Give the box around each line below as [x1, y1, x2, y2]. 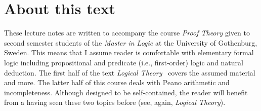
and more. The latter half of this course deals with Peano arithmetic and [4, 77, 230, 88]
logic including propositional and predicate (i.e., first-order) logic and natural [4, 57, 243, 67]
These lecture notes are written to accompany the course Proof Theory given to [4, 27, 250, 38]
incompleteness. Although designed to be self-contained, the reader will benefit [4, 87, 248, 97]
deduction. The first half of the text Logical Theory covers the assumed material [4, 67, 255, 78]
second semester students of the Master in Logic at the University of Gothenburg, [4, 37, 257, 48]
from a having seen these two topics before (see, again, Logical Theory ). [4, 97, 226, 107]
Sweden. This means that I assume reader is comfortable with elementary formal [4, 47, 254, 58]
